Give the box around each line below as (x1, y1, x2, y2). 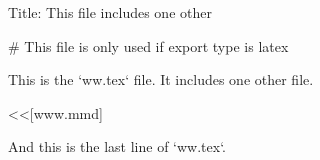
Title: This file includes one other (8, 2, 212, 22)
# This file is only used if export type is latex (8, 35, 289, 56)
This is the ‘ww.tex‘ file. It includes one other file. (8, 69, 314, 90)
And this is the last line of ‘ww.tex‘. (8, 136, 227, 157)
